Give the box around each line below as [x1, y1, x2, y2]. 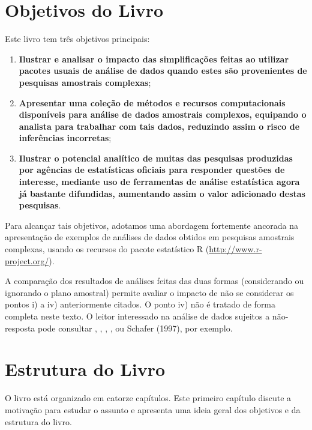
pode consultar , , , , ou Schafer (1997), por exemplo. [38, 321, 233, 334]
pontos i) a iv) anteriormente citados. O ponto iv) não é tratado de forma [5, 298, 276, 310]
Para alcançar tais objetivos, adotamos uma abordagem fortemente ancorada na [5, 219, 299, 231]
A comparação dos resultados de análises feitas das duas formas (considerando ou [5, 274, 304, 287]
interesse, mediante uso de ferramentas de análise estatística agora [19, 175, 300, 188]
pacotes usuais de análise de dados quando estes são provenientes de [19, 64, 307, 77]
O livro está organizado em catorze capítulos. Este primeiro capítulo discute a [5, 392, 292, 404]
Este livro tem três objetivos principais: [5, 32, 150, 45]
